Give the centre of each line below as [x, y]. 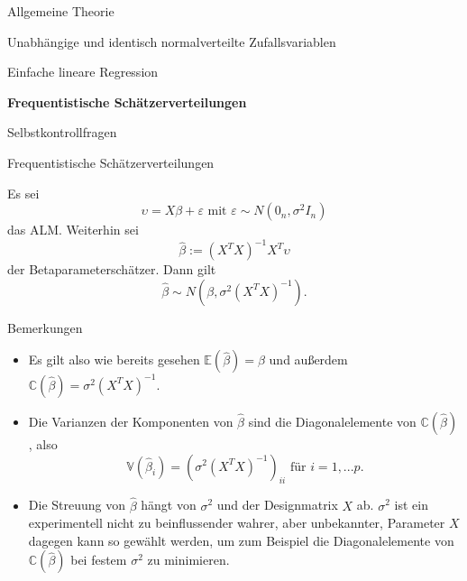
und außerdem [308, 360]
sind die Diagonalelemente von [332, 421]
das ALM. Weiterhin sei [73, 230]
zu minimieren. [188, 560]
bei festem [99, 560]
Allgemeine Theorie [61, 11]
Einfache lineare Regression [83, 72]
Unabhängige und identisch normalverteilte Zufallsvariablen [172, 41]
